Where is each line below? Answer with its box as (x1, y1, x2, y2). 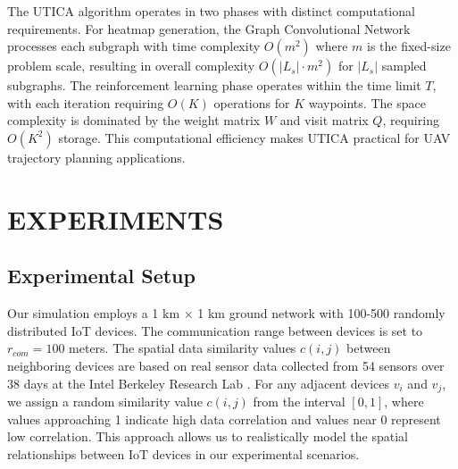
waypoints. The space (308, 93, 426, 112)
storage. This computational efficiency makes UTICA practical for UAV (58, 128, 451, 147)
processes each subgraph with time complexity (7, 37, 261, 55)
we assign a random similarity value (7, 391, 203, 410)
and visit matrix (279, 111, 369, 130)
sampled (381, 56, 427, 75)
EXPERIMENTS (7, 200, 224, 237)
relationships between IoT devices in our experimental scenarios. (7, 444, 360, 463)
